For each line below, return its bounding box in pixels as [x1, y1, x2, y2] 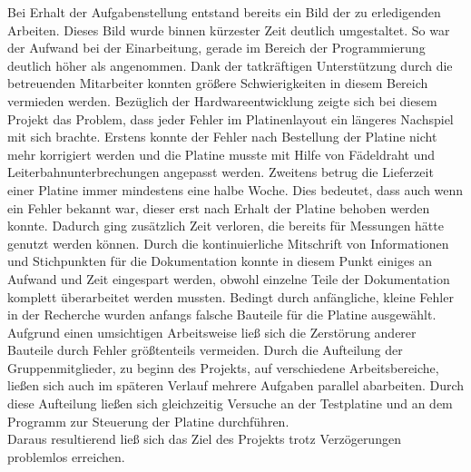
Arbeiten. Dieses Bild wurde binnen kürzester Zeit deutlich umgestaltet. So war [7, 20, 450, 39]
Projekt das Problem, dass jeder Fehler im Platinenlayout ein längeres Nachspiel [7, 109, 454, 128]
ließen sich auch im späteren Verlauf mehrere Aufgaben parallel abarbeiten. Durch [7, 376, 465, 395]
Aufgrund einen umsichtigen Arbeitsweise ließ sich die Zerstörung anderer [7, 322, 417, 341]
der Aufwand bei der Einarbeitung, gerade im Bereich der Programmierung [7, 38, 426, 57]
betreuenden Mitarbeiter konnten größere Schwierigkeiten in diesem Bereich [7, 74, 428, 93]
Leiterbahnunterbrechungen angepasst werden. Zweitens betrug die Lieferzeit [7, 162, 434, 182]
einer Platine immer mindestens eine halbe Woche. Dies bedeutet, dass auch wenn [7, 180, 464, 199]
